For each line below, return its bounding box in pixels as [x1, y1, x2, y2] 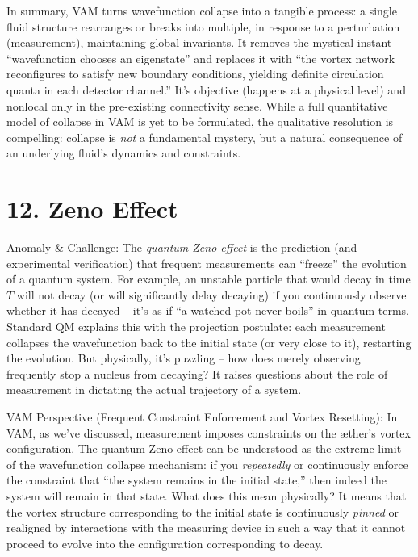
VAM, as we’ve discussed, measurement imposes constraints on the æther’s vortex [6, 424, 411, 441]
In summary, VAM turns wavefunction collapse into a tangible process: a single [6, 2, 397, 19]
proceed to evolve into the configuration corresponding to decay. [6, 534, 324, 551]
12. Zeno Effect [6, 192, 178, 225]
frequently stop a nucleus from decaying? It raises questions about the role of [6, 365, 388, 382]
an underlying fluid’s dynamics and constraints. [6, 144, 241, 161]
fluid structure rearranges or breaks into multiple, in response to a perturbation [6, 18, 400, 35]
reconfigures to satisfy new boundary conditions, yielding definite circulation [6, 65, 384, 82]
